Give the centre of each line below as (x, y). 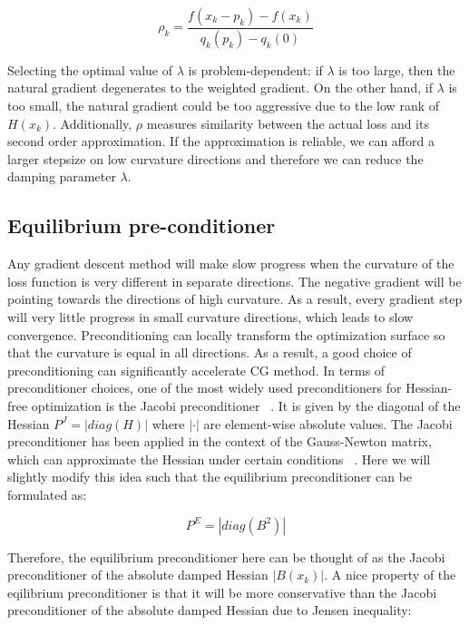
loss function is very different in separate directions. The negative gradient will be (234, 281)
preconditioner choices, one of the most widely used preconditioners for (205, 388)
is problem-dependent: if (255, 69)
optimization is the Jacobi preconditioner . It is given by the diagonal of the (246, 405)
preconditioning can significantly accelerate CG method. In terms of (196, 370)
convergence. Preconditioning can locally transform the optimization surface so (226, 334)
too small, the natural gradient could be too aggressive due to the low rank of (223, 106)
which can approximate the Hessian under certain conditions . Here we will (219, 459)
